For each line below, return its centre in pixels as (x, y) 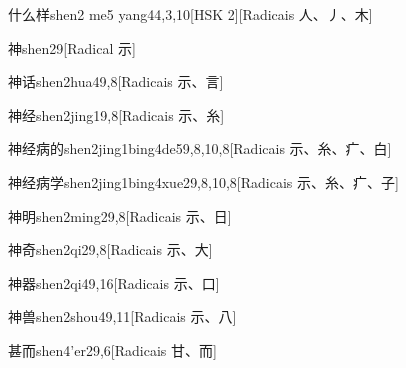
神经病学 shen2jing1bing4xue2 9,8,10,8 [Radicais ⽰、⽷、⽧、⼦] (203, 181)
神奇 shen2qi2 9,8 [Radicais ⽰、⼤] (110, 249)
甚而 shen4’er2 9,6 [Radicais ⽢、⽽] (112, 349)
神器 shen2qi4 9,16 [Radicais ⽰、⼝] (114, 282)
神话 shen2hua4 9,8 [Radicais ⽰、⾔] (116, 81)
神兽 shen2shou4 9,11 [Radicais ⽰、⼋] (122, 316)
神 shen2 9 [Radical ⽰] (72, 47)
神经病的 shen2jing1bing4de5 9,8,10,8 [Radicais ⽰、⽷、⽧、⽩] (200, 148)
